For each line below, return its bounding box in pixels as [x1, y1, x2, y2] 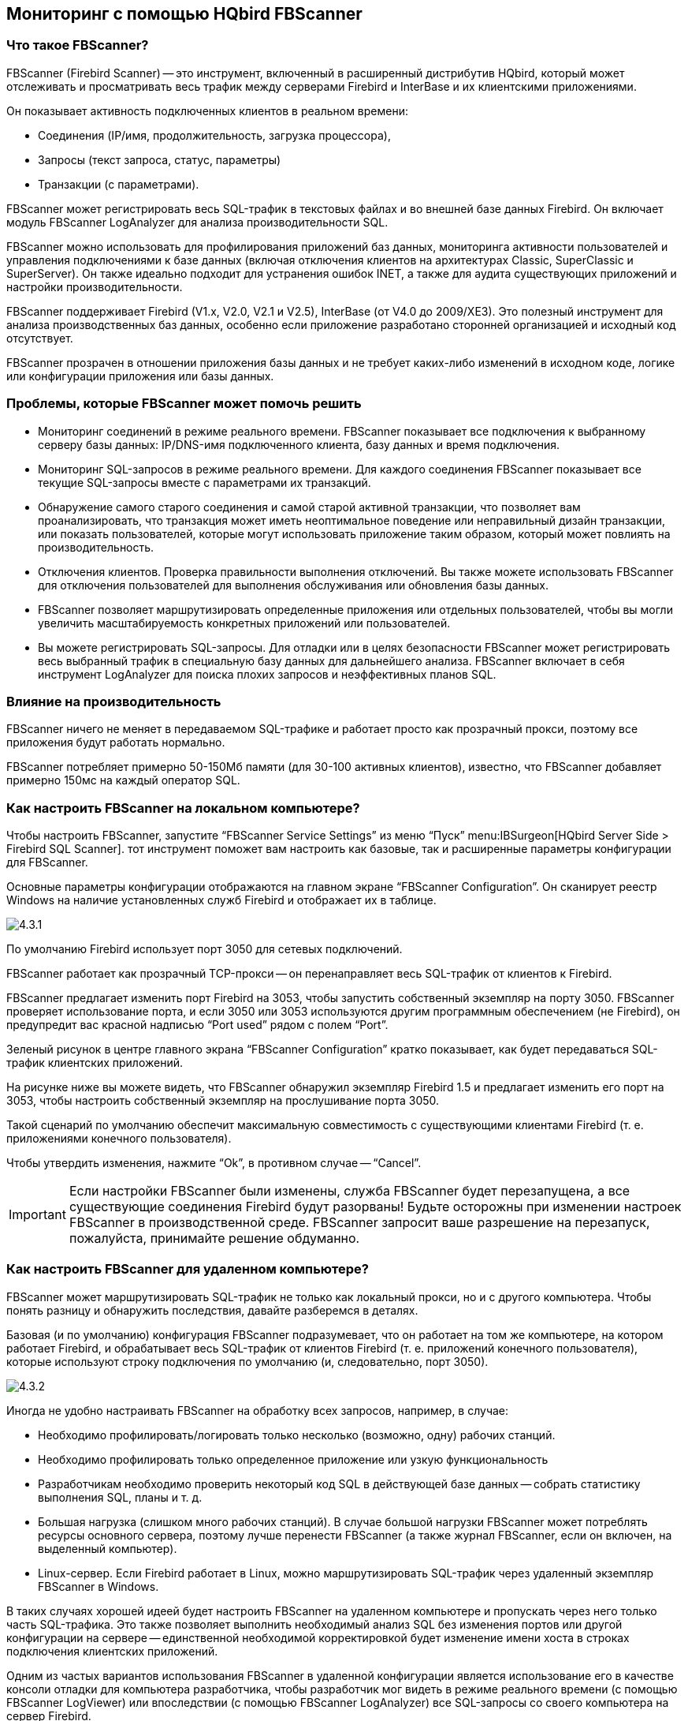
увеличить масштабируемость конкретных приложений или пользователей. [38, 615, 451, 630]
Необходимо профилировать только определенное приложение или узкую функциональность [38, 1452, 549, 1466]
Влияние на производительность [6, 693, 221, 709]
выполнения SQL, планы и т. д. [38, 1490, 203, 1504]
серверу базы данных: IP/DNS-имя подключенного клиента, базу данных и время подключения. [38, 437, 560, 451]
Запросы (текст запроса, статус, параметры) [38, 152, 281, 166]
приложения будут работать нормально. [6, 735, 225, 750]
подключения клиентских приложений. [6, 1644, 218, 1658]
